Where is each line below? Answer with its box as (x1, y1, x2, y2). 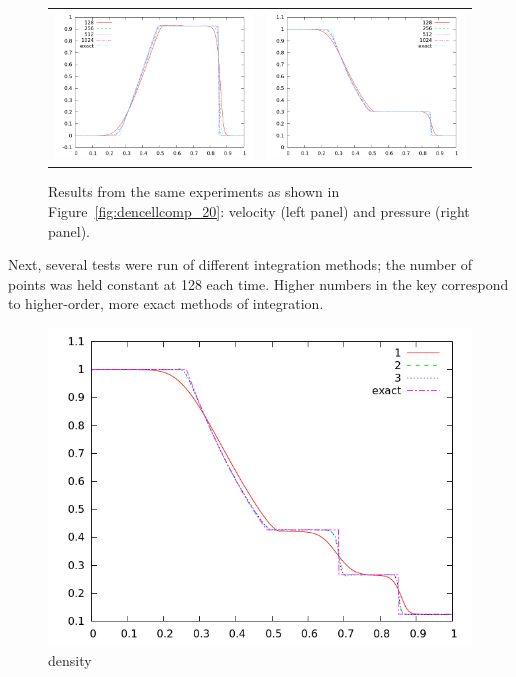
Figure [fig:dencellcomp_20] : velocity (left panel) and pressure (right (48, 200, 470, 221)
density (48, 649, 92, 670)
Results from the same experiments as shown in (48, 181, 340, 202)
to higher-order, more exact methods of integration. (8, 293, 324, 314)
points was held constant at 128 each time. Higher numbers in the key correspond (8, 273, 509, 294)
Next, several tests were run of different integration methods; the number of (8, 254, 473, 275)
